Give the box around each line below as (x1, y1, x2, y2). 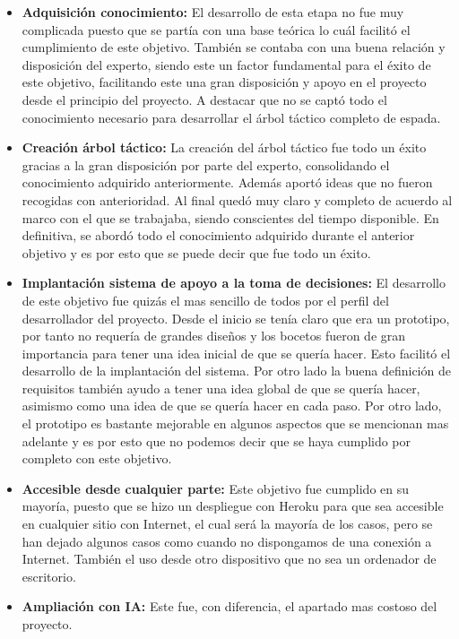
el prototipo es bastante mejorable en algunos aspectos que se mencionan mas (22, 414, 449, 433)
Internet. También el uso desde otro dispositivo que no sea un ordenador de (22, 549, 437, 568)
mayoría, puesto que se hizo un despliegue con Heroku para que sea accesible (22, 497, 444, 515)
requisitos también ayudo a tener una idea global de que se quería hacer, (22, 378, 420, 397)
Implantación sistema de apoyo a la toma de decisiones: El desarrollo (22, 273, 446, 292)
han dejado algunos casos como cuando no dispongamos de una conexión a (22, 531, 432, 550)
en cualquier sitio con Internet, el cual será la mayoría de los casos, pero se (22, 514, 433, 533)
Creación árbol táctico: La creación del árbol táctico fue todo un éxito (22, 138, 427, 157)
